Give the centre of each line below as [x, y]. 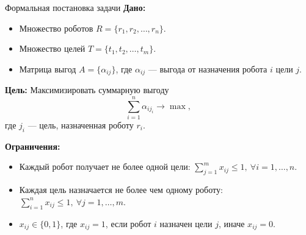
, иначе [232, 223]
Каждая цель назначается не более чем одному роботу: [121, 190]
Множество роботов [56, 28]
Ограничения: [33, 146]
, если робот [128, 223]
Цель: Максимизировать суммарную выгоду [87, 90]
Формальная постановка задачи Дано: [75, 7]
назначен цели [186, 223]
